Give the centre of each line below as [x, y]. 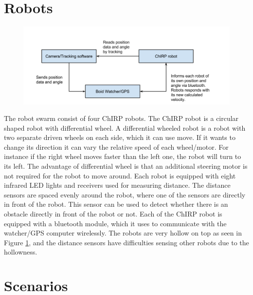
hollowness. [21, 252]
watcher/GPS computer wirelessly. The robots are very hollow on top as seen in [123, 233]
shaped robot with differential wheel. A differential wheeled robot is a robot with [125, 128]
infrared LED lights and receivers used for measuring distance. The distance [117, 185]
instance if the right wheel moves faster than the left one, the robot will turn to [123, 156]
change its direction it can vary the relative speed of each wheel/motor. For [116, 147]
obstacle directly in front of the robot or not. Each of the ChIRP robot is [113, 213]
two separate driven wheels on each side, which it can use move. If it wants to [120, 137]
